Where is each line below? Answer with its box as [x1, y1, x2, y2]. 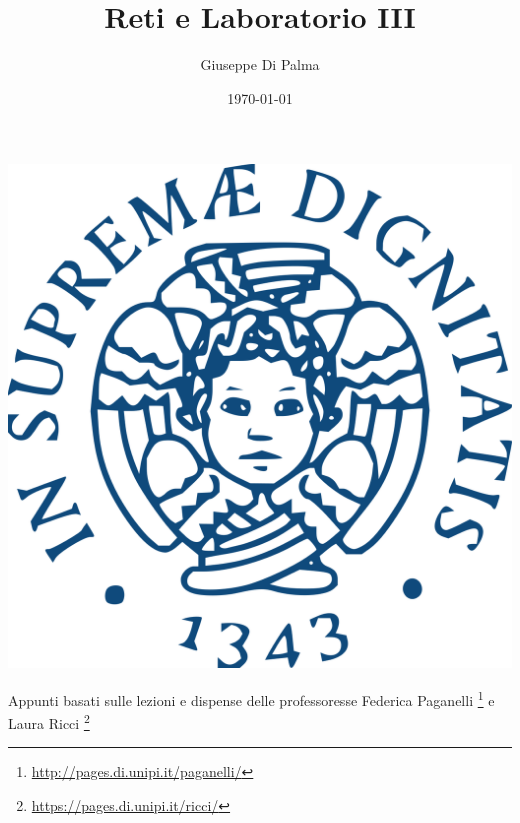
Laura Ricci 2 [8, 710, 90, 733]
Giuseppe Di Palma [200, 54, 320, 75]
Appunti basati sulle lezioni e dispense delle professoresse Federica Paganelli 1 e [8, 686, 495, 710]
